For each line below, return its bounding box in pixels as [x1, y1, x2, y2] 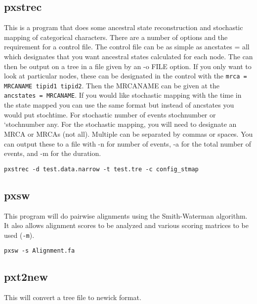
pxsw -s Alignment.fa [4, 247, 75, 255]
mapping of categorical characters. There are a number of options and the [4, 32, 228, 42]
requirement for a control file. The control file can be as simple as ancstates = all [4, 41, 250, 52]
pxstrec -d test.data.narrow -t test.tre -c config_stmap [4, 165, 199, 173]
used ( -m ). [4, 229, 35, 240]
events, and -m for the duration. [4, 148, 101, 158]
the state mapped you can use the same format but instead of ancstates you [4, 100, 234, 110]
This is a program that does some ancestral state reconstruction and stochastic [4, 22, 243, 33]
